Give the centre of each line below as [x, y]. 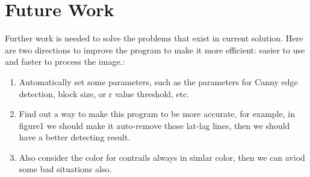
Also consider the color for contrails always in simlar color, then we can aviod [162, 157]
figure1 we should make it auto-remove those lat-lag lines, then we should [154, 125]
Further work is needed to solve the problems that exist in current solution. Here [154, 38]
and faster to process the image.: [65, 61]
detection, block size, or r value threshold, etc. [104, 93]
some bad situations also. [65, 169]
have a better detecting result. [75, 137]
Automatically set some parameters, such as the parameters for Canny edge [158, 81]
